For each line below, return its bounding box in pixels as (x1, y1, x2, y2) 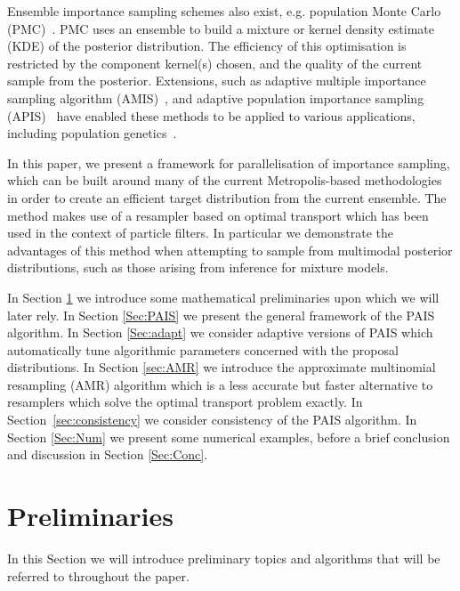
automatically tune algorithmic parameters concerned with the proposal (7, 340, 399, 359)
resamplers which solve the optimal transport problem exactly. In (7, 393, 363, 411)
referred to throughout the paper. (7, 566, 190, 585)
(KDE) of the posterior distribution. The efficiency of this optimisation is (7, 36, 407, 55)
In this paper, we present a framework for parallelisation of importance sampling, (7, 153, 450, 172)
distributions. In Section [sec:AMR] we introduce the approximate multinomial (7, 358, 436, 376)
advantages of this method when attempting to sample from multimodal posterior (7, 240, 453, 259)
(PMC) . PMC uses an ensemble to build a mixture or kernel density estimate (7, 19, 434, 37)
